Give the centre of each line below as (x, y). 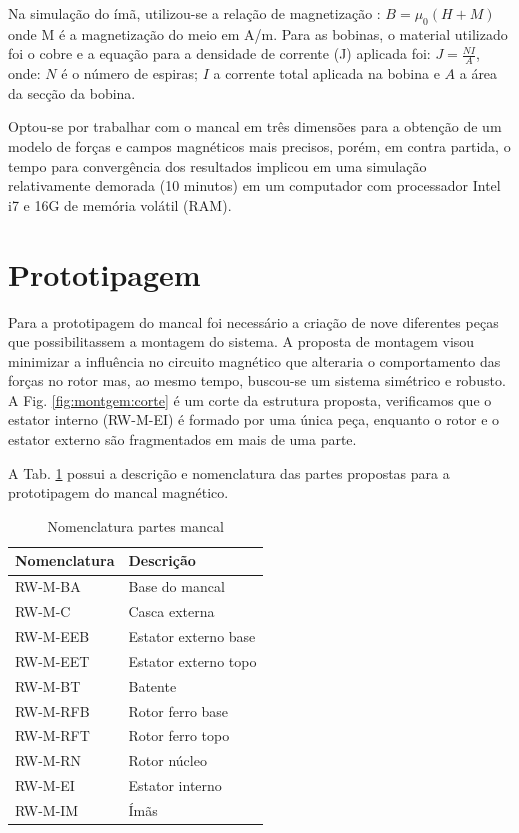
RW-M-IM (47, 809)
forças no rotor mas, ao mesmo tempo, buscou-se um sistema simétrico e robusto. (257, 380)
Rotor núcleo (167, 760)
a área (478, 73)
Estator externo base (192, 635)
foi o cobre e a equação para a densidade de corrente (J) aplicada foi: (219, 53)
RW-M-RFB (52, 710)
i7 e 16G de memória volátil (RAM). (120, 204)
